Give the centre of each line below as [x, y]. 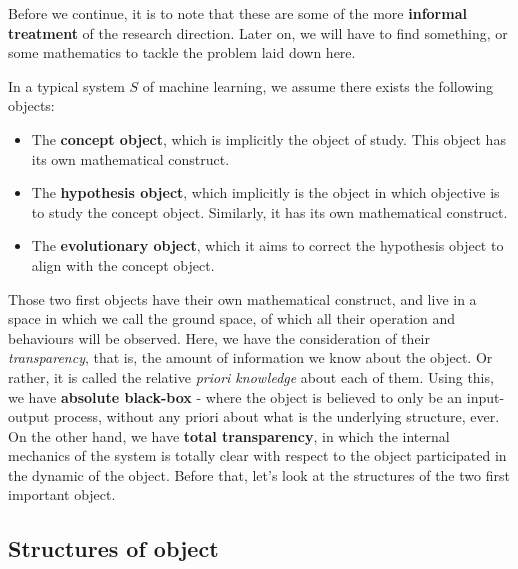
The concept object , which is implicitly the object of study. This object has [268, 138]
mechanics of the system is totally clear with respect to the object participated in [257, 455]
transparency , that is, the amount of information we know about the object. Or [250, 357]
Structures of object [113, 548]
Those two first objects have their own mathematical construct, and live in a [242, 298]
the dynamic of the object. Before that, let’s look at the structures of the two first [259, 474]
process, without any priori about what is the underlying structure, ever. [276, 416]
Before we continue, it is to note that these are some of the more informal [237, 13]
